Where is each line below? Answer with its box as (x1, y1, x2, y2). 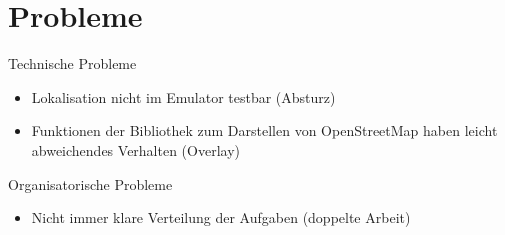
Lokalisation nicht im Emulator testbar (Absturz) (31, 86, 336, 107)
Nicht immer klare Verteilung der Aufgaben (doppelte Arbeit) (31, 207, 411, 228)
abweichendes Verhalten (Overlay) (31, 139, 241, 160)
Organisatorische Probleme (8, 173, 173, 194)
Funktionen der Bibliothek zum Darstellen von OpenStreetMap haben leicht (31, 120, 498, 141)
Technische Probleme (8, 53, 137, 74)
